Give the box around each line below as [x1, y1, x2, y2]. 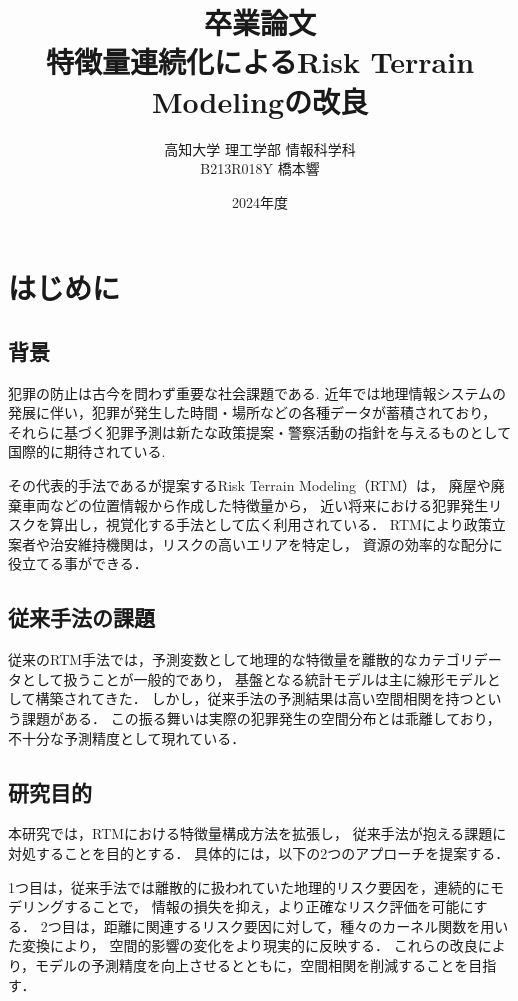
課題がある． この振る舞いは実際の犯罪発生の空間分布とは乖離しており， [21, 708, 501, 728]
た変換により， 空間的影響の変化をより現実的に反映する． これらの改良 [8, 935, 478, 956]
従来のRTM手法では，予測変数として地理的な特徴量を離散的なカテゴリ [8, 649, 474, 670]
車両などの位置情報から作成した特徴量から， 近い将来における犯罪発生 [21, 494, 489, 515]
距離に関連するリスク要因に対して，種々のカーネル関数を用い [103, 915, 509, 936]
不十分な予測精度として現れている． [8, 727, 246, 748]
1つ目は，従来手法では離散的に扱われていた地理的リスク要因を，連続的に [8, 876, 490, 897]
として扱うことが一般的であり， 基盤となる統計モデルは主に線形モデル [21, 668, 487, 689]
